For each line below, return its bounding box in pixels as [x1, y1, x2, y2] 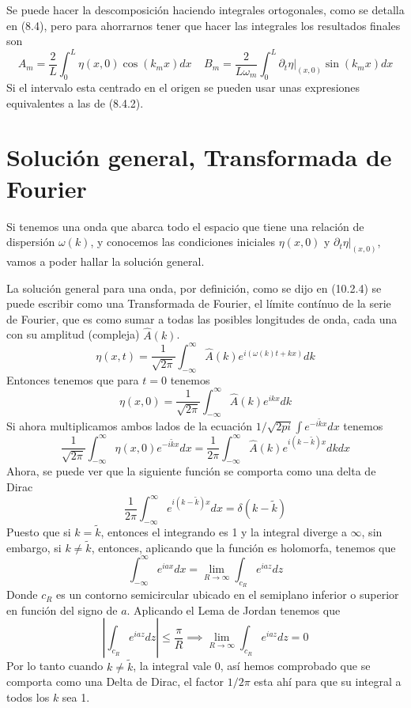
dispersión [6, 233, 55, 250]
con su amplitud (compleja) [6, 326, 140, 343]
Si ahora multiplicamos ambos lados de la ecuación [6, 418, 252, 434]
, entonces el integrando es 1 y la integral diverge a [100, 524, 347, 540]
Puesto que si [6, 524, 71, 540]
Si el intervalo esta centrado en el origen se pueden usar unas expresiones [6, 79, 360, 96]
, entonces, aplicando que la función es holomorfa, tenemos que [91, 539, 396, 555]
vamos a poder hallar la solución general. [6, 253, 205, 270]
